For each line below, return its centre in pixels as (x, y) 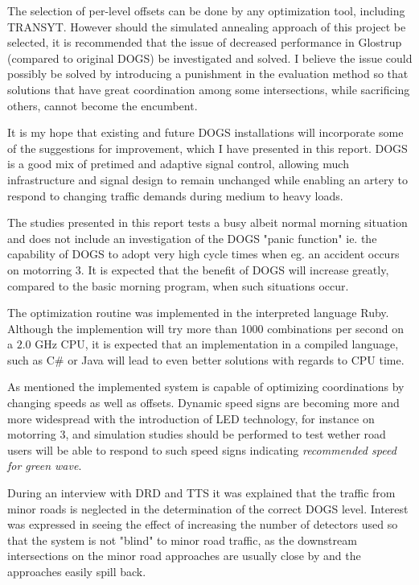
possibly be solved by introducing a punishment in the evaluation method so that (208, 74)
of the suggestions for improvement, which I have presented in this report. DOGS (207, 148)
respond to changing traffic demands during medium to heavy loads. (175, 195)
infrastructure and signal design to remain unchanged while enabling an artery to (207, 179)
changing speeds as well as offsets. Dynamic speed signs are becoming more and (203, 403)
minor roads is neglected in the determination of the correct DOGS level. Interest (208, 508)
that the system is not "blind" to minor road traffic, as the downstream (182, 540)
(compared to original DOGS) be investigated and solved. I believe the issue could (210, 58)
